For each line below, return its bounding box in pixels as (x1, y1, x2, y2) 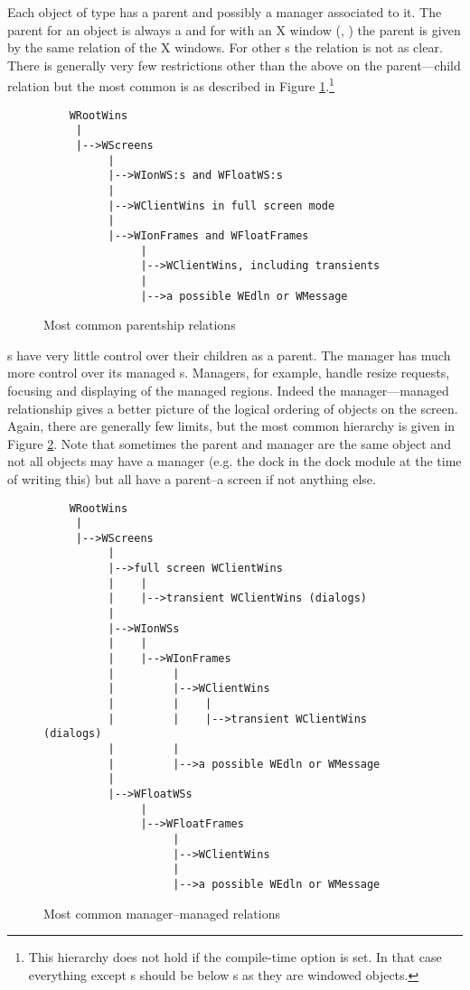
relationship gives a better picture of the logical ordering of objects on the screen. (7, 398, 458, 417)
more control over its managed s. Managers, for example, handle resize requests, (7, 363, 450, 382)
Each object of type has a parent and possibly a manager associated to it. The (7, 3, 442, 21)
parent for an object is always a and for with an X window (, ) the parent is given (7, 20, 461, 39)
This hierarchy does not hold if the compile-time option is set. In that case (28, 948, 442, 967)
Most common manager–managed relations (43, 903, 280, 922)
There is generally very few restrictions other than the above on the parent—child (7, 55, 461, 74)
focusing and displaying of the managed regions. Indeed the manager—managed (7, 380, 449, 399)
